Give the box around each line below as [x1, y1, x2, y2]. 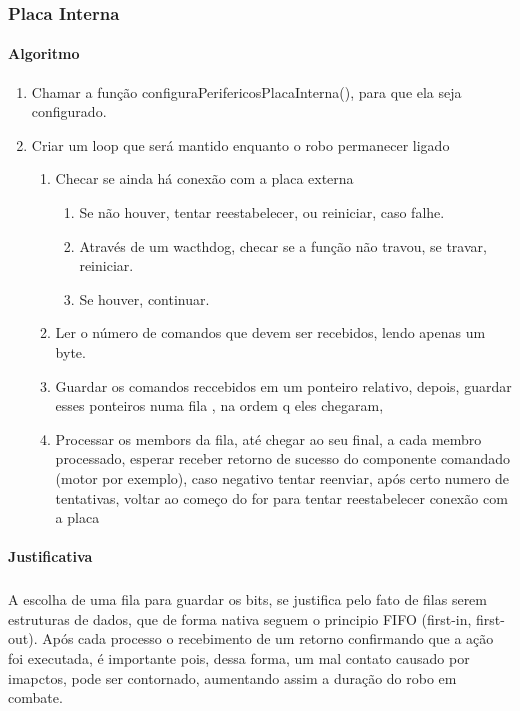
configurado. [31, 101, 107, 122]
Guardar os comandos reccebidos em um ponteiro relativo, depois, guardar [55, 375, 512, 396]
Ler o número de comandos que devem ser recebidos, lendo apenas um [55, 322, 486, 343]
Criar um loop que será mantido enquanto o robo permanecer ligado [31, 134, 450, 155]
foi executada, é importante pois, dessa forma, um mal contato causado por [8, 648, 470, 669]
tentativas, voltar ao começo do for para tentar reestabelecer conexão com [55, 487, 508, 508]
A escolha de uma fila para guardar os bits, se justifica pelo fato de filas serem [8, 589, 487, 610]
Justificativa [8, 546, 93, 567]
